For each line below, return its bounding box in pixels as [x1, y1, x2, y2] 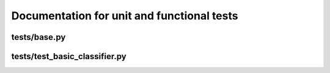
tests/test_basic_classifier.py [11, 51, 127, 62]
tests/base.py [11, 32, 66, 42]
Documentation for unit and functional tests [11, 9, 238, 22]
